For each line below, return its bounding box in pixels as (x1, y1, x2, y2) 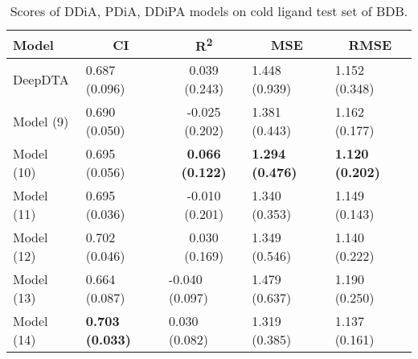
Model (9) (13, 111, 69, 130)
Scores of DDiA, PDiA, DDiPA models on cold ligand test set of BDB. (10, 2, 408, 20)
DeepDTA (13, 69, 69, 89)
